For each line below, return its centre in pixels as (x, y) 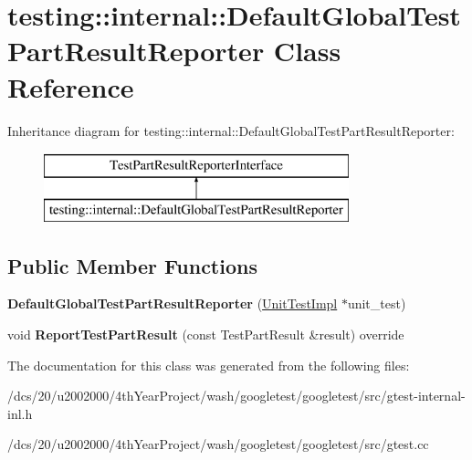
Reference (71, 86)
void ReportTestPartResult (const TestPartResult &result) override (206, 335)
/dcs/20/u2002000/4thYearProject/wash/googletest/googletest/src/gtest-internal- (236, 396)
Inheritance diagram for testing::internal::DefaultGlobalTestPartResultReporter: (231, 130)
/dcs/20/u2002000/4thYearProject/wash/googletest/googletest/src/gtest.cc (218, 444)
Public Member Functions (132, 265)
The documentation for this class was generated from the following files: (209, 365)
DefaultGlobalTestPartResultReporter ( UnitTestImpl (173, 303)
